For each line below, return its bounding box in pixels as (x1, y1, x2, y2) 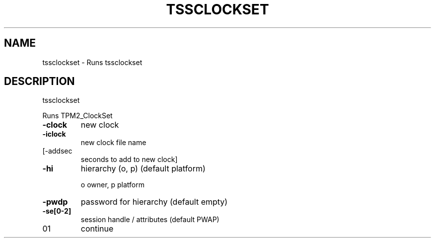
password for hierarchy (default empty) (80, 197, 228, 207)
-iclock (42, 130, 66, 139)
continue (80, 224, 114, 234)
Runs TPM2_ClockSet (42, 111, 113, 120)
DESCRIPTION (4, 75, 75, 88)
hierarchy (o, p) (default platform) (80, 163, 206, 174)
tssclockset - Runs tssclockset (42, 58, 143, 67)
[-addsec (42, 147, 72, 156)
